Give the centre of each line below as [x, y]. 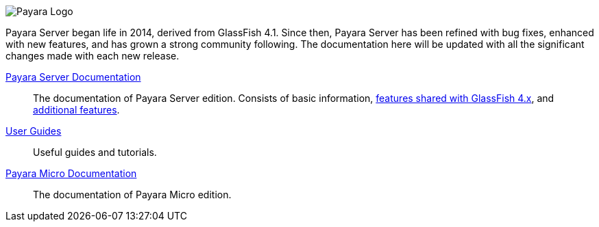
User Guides [34, 131]
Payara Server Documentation [73, 77]
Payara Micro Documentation [71, 173]
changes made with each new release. [93, 56]
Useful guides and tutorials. [95, 152]
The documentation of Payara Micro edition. [132, 195]
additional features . [76, 110]
